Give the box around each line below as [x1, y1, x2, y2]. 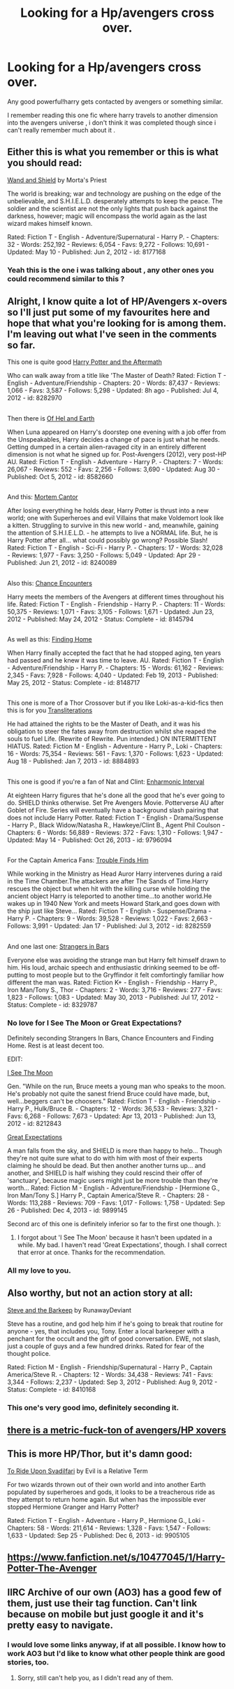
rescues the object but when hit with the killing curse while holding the [7, 885, 211, 893]
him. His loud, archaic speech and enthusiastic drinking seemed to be [7, 963, 208, 972]
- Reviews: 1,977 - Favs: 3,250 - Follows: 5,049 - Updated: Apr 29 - [7, 551, 201, 559]
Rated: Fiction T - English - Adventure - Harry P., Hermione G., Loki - [7, 1516, 205, 1524]
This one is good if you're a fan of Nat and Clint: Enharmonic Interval [7, 777, 205, 786]
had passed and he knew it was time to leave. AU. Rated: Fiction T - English [7, 656, 225, 665]
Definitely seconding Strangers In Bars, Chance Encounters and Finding [7, 1033, 214, 1042]
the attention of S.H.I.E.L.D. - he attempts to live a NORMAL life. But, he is [7, 529, 219, 537]
